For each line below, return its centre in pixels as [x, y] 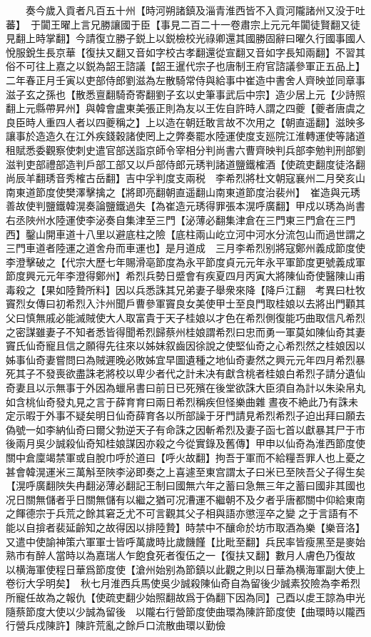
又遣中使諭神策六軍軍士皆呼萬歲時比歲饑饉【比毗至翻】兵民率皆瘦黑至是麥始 [185, 541]
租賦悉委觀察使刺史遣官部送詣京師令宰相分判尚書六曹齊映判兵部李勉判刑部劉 [185, 149]
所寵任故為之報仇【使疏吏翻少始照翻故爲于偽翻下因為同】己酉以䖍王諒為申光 [185, 597]
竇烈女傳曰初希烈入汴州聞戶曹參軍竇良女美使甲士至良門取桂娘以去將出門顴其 [185, 304]
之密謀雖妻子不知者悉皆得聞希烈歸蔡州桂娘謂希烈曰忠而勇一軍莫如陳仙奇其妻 [185, 331]
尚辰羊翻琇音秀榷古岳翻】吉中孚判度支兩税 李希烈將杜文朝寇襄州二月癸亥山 [185, 178]
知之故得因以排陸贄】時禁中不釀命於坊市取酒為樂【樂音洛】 [225, 527]
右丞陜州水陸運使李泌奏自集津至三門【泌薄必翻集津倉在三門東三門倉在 [171, 219]
